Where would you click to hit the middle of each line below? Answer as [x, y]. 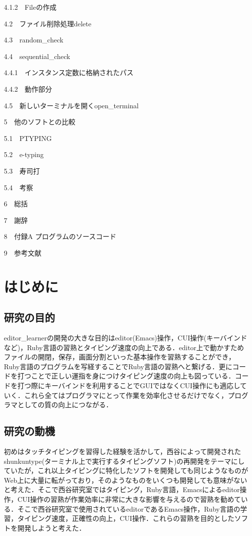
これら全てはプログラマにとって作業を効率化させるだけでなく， [126, 395]
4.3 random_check [34, 40]
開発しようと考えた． [51, 527]
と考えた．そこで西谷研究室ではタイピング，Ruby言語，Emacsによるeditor [122, 489]
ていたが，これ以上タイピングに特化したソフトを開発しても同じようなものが [126, 470]
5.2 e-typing [24, 154]
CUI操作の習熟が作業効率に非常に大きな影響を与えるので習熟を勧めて [129, 499]
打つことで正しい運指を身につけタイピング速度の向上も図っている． [126, 376]
